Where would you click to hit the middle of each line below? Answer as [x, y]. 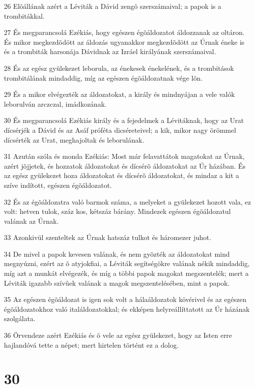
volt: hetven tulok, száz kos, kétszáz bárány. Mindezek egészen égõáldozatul [117, 211]
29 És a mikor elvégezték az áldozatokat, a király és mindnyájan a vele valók [119, 94]
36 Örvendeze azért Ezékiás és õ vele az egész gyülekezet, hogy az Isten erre [118, 335]
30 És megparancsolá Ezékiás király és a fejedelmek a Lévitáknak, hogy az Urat [124, 120]
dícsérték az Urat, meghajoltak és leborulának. [74, 139]
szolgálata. [20, 318]
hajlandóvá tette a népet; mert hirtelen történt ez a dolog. [91, 344]
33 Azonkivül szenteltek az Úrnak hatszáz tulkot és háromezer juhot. [108, 237]
